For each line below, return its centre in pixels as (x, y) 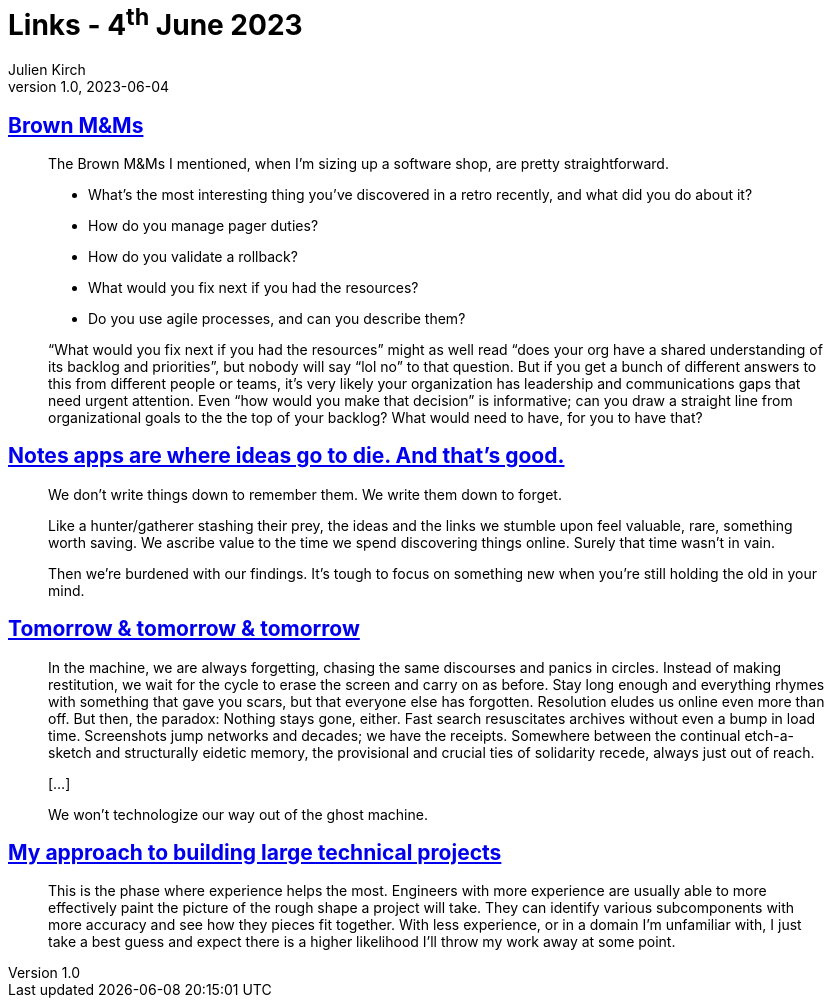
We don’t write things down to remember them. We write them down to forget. (305, 494)
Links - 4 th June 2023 (155, 22)
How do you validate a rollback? (193, 256)
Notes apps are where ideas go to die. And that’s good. (286, 456)
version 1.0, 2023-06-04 (89, 87)
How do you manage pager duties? (203, 225)
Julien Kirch (47, 70)
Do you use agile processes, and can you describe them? (277, 318)
